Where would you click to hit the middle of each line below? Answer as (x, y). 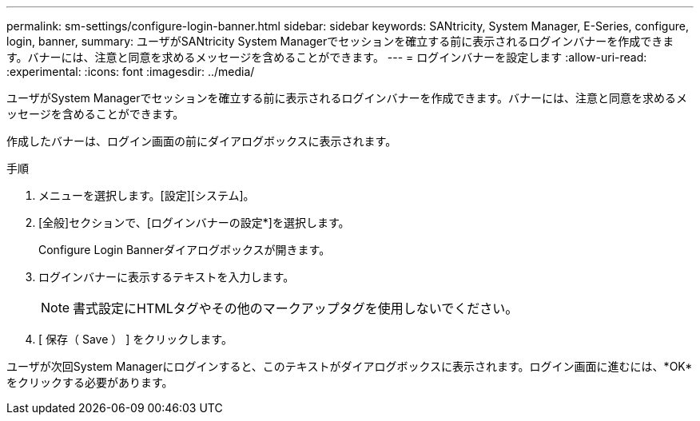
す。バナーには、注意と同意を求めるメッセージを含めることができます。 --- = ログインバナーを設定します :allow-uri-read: (327, 57)
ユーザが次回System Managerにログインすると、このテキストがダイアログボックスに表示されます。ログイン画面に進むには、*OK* (350, 366)
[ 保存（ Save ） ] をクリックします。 (135, 339)
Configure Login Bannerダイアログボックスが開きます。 (185, 250)
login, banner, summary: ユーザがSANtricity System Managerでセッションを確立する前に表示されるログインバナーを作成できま (340, 41)
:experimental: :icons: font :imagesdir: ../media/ (131, 71)
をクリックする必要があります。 (90, 382)
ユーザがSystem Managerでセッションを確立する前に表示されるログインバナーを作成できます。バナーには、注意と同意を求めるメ (347, 98)
